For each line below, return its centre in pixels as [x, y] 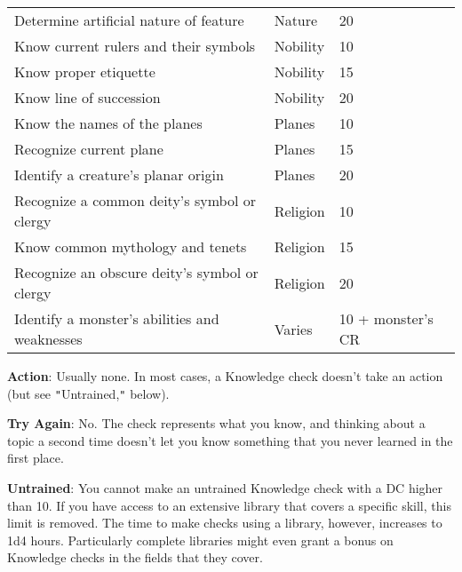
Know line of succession [88, 97]
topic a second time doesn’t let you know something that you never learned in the [230, 440]
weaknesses [48, 339]
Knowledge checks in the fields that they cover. [135, 557]
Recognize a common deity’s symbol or [135, 200]
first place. [36, 458]
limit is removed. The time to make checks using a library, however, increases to [225, 523]
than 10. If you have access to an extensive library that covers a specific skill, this [229, 505]
